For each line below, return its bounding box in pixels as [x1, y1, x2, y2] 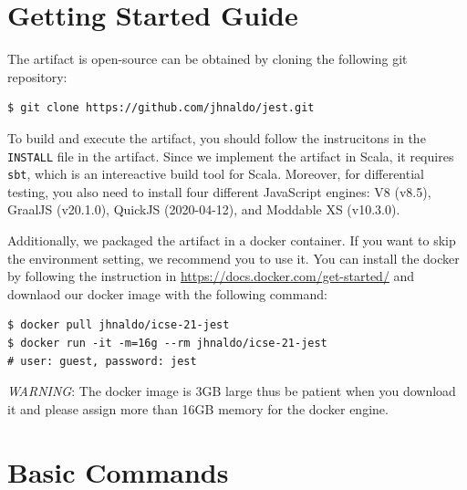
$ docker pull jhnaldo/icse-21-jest [7, 318, 230, 332]
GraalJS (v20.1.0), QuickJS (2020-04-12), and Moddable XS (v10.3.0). [7, 200, 400, 219]
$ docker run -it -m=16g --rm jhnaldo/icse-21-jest [7, 336, 327, 349]
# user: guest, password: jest [7, 354, 197, 368]
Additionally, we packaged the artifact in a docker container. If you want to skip [7, 231, 456, 249]
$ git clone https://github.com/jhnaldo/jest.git [7, 101, 315, 115]
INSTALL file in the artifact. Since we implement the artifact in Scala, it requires [7, 146, 454, 165]
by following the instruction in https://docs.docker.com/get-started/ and [7, 266, 415, 286]
